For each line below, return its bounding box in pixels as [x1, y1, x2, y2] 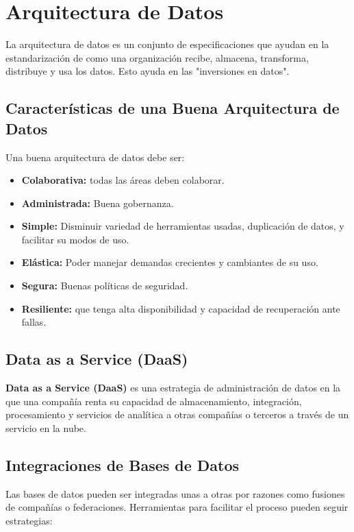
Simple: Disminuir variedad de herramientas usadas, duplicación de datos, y [21, 219, 344, 233]
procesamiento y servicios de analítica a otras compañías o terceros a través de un [5, 407, 349, 422]
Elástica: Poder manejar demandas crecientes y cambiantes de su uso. [21, 255, 318, 269]
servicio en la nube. [5, 420, 86, 435]
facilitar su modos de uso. [21, 232, 129, 246]
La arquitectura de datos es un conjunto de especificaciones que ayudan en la [5, 37, 329, 51]
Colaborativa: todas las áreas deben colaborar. [21, 173, 225, 187]
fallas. [21, 315, 47, 329]
